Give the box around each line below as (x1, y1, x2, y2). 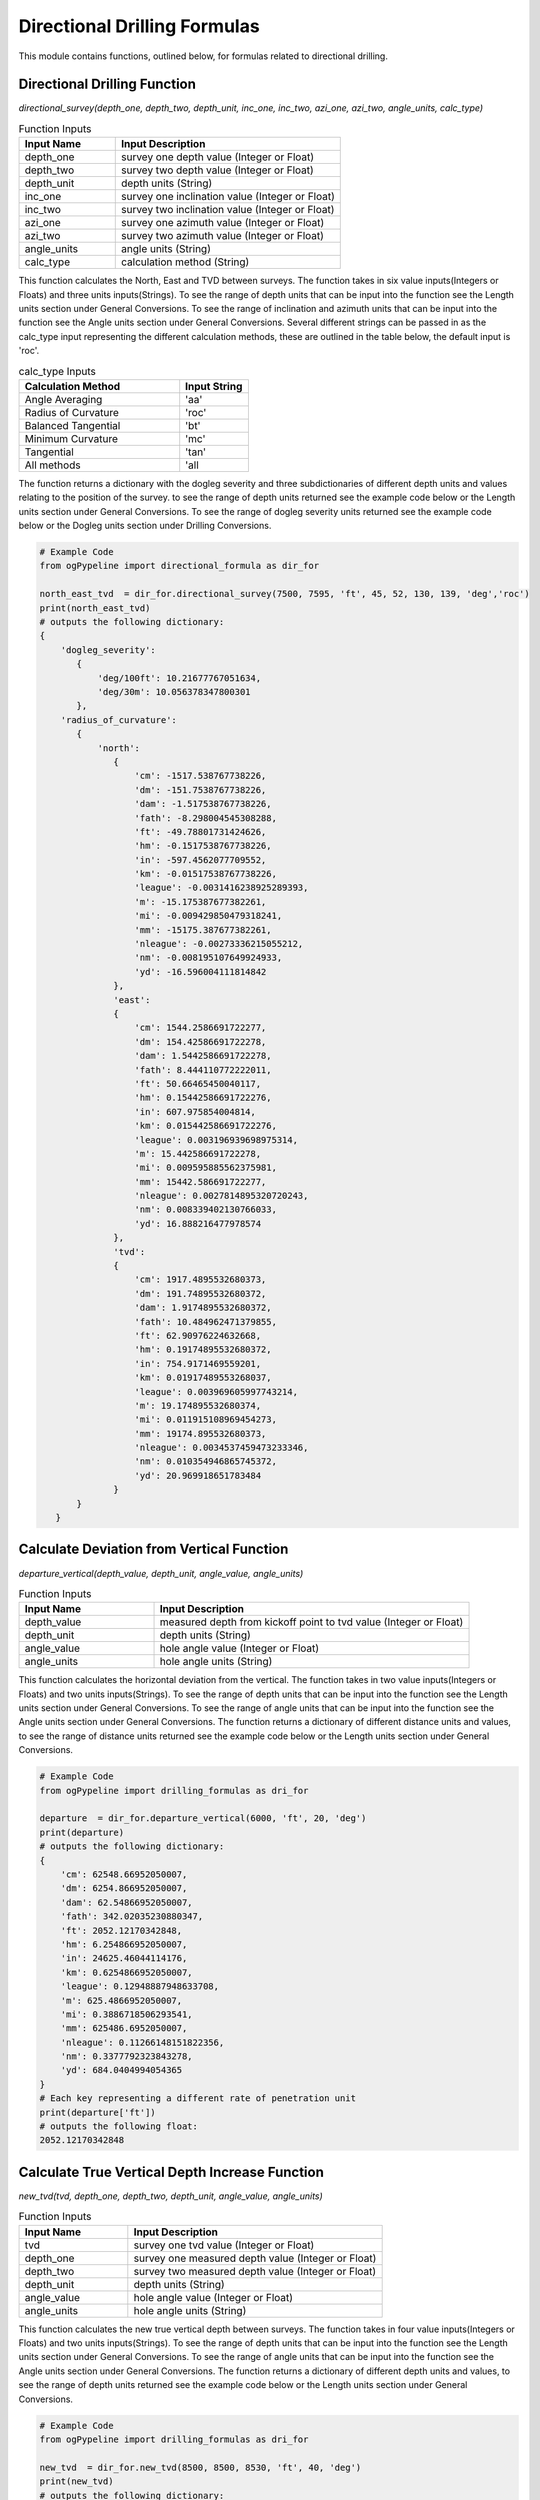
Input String (185, 379, 243, 393)
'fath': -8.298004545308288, (134, 812, 277, 824)
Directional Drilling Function (18, 76, 197, 93)
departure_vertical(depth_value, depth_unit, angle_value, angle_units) (18, 1567, 304, 1579)
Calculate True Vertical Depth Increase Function (18, 2163, 324, 2180)
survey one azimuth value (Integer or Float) (121, 216, 325, 230)
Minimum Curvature (24, 431, 119, 445)
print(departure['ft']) (39, 2106, 157, 2118)
